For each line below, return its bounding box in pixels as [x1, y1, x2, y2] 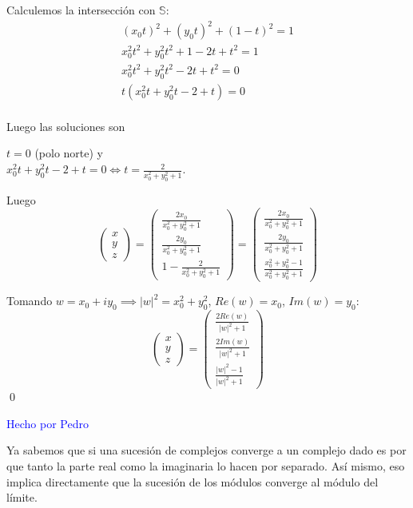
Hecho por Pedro [6, 415, 89, 431]
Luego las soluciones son [6, 117, 125, 134]
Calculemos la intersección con [6, 2, 156, 18]
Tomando [6, 292, 53, 309]
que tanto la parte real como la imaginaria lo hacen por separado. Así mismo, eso [6, 457, 405, 474]
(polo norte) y [34, 145, 103, 161]
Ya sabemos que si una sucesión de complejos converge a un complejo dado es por [6, 442, 407, 458]
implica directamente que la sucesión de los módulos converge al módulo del [6, 473, 379, 490]
